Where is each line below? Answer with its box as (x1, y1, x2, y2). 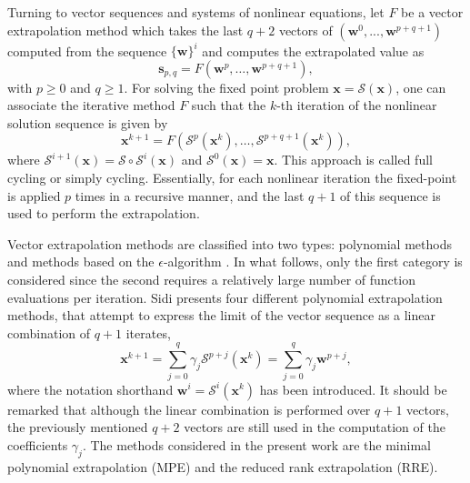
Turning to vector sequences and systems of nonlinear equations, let (7, 3, 385, 21)
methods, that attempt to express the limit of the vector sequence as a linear (7, 306, 436, 325)
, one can (395, 77, 446, 96)
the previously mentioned (7, 418, 148, 437)
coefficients (7, 435, 68, 454)
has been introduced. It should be (259, 379, 447, 398)
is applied (7, 186, 61, 205)
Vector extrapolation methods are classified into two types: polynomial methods (7, 234, 452, 253)
